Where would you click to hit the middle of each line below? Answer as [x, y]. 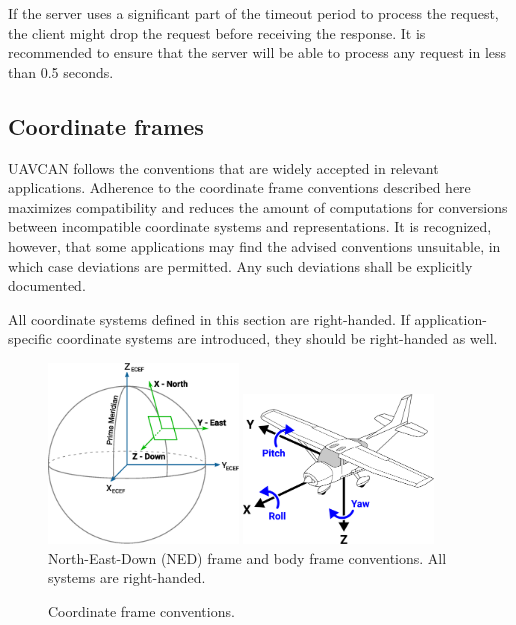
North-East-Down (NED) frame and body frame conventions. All [247, 557]
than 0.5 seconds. [61, 71]
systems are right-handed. [127, 577]
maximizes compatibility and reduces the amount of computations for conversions [258, 206]
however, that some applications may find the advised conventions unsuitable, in [254, 245]
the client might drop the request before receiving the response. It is [217, 32]
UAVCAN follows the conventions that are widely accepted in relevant [223, 167]
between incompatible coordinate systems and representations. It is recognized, [250, 226]
